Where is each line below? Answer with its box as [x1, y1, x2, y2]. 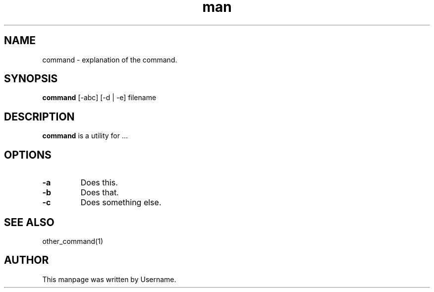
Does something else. [80, 197, 162, 208]
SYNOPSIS [4, 72, 58, 85]
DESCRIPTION [4, 110, 75, 123]
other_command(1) [42, 236, 103, 245]
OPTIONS [4, 148, 52, 161]
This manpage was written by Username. [42, 275, 176, 284]
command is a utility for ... [42, 131, 128, 140]
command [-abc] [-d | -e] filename [42, 93, 157, 102]
